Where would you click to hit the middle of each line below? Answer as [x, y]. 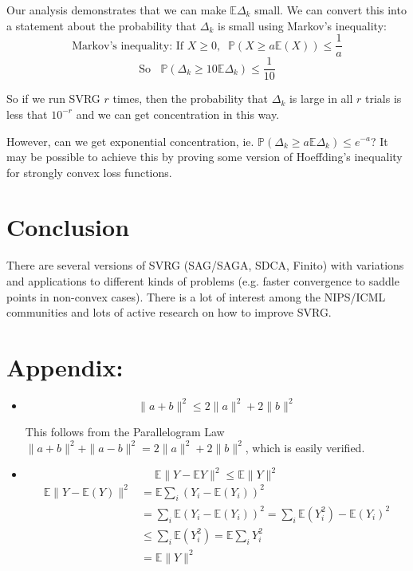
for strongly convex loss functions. [89, 172]
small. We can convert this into [330, 10]
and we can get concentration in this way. [178, 114]
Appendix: [65, 366]
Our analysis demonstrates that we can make [116, 10]
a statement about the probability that [102, 25]
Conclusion [68, 227]
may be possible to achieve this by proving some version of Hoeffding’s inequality [205, 157]
